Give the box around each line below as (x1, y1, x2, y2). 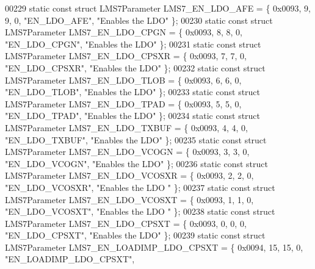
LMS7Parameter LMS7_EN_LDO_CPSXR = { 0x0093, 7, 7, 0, (5, 49, 247, 62)
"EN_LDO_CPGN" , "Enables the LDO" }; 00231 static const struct (5, 37, 261, 50)
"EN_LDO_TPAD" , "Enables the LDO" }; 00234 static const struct (5, 109, 261, 122)
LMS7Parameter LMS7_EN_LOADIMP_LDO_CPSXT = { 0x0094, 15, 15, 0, (5, 240, 303, 253)
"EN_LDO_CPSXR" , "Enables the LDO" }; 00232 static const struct (5, 61, 266, 74)
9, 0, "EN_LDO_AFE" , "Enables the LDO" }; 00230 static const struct (5, 13, 273, 26)
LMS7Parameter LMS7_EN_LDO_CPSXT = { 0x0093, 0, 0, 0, (5, 217, 247, 229)
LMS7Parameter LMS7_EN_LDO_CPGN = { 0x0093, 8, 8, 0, (5, 26, 242, 38)
